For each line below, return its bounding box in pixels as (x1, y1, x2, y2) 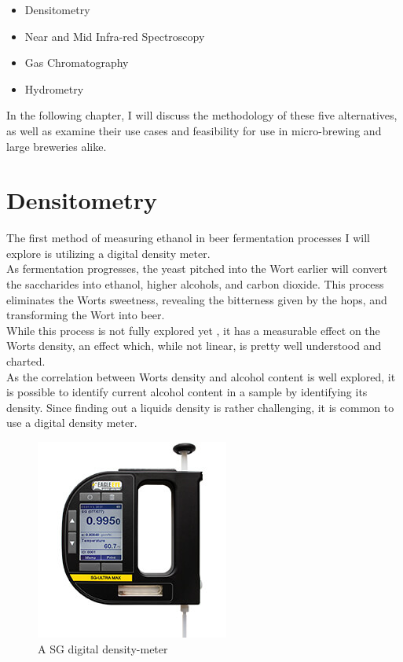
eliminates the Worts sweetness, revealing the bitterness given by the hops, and (6, 291, 387, 307)
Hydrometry (24, 80, 84, 97)
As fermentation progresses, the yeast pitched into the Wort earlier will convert (6, 260, 388, 277)
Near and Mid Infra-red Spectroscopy (24, 28, 205, 44)
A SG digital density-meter (38, 640, 168, 656)
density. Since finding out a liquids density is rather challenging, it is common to (6, 399, 394, 415)
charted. (6, 353, 46, 370)
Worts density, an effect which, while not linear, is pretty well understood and (6, 337, 382, 354)
